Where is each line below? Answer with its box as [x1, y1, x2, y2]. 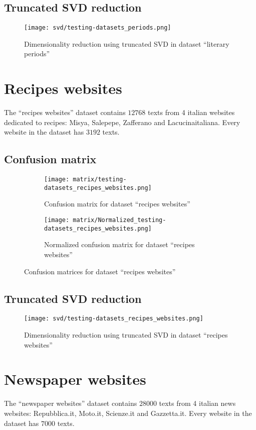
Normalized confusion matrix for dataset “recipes [44, 239, 195, 250]
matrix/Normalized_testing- [73, 217, 166, 224]
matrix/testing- [73, 176, 127, 183]
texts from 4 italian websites [147, 107, 235, 118]
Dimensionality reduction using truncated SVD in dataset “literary [24, 38, 229, 49]
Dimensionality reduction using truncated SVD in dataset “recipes [24, 330, 228, 340]
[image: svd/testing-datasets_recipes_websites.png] [24, 315, 203, 322]
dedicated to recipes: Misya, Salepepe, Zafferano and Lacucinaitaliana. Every [4, 117, 240, 127]
